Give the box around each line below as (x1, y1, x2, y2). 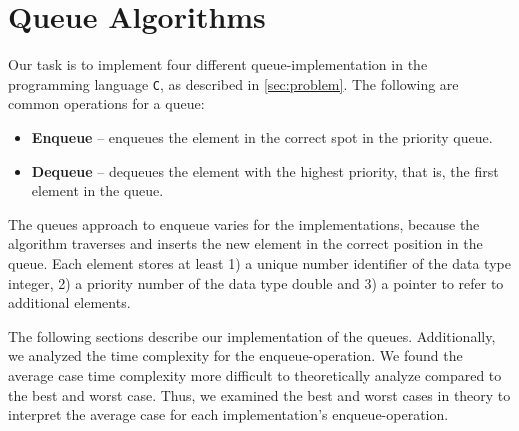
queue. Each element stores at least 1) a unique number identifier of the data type (8, 252, 511, 273)
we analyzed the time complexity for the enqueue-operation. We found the (8, 345, 463, 366)
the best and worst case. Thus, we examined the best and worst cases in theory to (8, 384, 511, 405)
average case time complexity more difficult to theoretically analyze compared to (8, 364, 502, 385)
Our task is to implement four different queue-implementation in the (8, 54, 428, 75)
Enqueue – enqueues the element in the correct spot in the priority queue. (31, 126, 493, 147)
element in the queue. (31, 180, 164, 201)
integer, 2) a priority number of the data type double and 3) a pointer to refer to (8, 272, 504, 293)
